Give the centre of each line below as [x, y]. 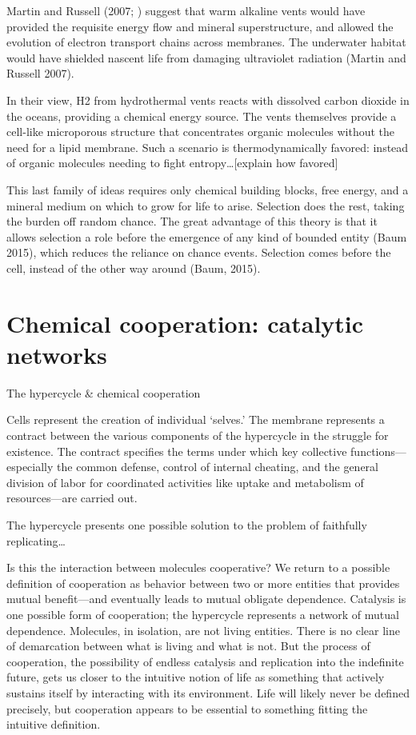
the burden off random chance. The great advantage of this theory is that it [192, 221]
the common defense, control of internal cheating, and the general [218, 467]
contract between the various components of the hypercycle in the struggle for [198, 435]
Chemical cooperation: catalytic [185, 323]
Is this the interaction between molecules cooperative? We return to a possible [198, 567]
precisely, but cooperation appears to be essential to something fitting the [187, 708]
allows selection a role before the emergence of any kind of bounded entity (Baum [207, 236]
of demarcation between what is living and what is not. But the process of [188, 646]
